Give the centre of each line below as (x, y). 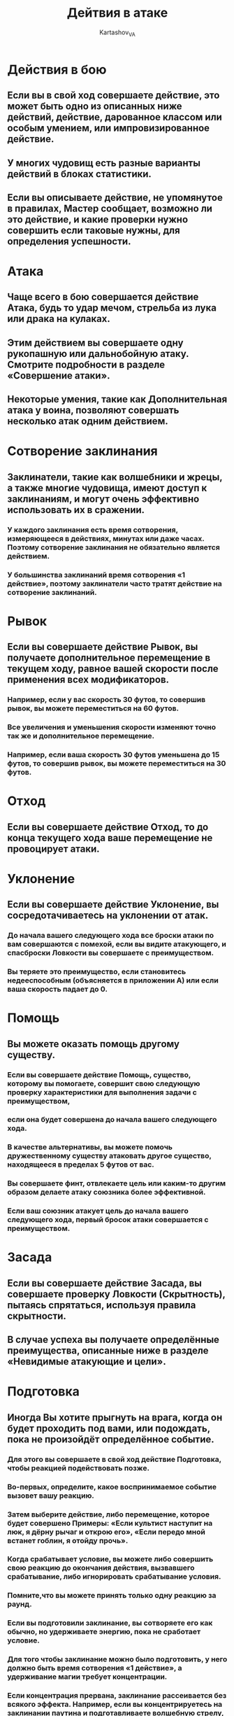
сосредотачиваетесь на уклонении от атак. (108, 916)
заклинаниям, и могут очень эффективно (103, 499)
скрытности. (37, 1316)
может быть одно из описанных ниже (95, 106)
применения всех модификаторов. (88, 680)
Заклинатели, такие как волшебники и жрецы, (115, 477)
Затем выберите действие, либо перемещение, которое (108, 1514)
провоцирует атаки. (53, 849)
